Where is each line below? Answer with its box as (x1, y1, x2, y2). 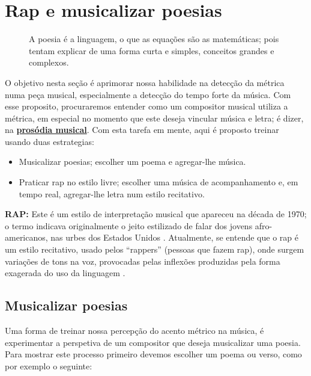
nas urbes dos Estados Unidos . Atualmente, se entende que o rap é (50, 231, 298, 244)
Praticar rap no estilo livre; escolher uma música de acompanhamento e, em (19, 176, 298, 188)
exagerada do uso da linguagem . (5, 267, 125, 279)
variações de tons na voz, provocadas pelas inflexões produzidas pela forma (5, 254, 280, 267)
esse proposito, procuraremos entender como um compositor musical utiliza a (5, 100, 288, 112)
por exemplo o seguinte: (5, 359, 92, 372)
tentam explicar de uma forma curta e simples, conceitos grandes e (29, 44, 274, 57)
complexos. (29, 56, 69, 69)
